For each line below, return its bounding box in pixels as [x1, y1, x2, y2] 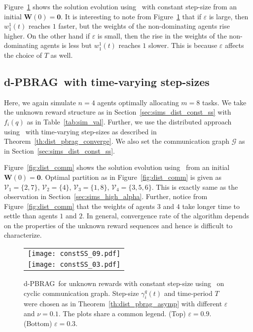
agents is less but [40, 40, 92, 50]
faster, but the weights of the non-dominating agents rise [58, 21, 230, 31]
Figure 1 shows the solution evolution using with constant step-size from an [4, 1, 237, 11]
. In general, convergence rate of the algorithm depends [82, 210, 249, 221]
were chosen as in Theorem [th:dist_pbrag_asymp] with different [24, 298, 222, 309]
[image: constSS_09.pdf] [28, 249, 121, 258]
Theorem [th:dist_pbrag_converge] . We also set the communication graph [4, 136, 229, 146]
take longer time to [182, 201, 240, 211]
